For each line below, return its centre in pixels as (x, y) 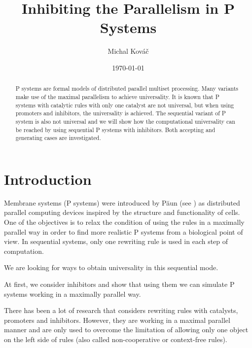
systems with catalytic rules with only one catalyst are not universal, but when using (125, 105)
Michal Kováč (128, 51)
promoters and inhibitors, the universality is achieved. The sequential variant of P (121, 113)
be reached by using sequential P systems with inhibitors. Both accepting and (115, 129)
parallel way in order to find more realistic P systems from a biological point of (124, 231)
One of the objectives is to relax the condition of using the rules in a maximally (124, 222)
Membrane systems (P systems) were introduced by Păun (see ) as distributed (122, 202)
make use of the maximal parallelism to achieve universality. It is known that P (117, 96)
